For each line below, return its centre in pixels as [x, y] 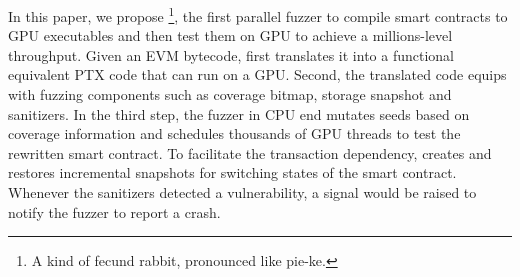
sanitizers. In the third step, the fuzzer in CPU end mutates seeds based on [239, 113]
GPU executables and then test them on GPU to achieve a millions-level [230, 35]
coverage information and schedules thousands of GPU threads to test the [234, 133]
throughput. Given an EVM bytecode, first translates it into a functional [231, 54]
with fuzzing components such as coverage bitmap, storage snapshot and [230, 94]
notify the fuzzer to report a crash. [114, 211]
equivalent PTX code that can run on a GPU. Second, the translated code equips [257, 74]
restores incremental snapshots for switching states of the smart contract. [232, 172]
